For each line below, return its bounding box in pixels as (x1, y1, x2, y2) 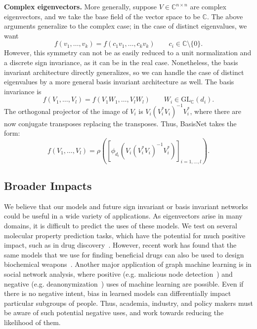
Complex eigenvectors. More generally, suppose (4, 1, 157, 11)
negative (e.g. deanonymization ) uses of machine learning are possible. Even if (4, 278, 244, 289)
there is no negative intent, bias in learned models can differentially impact (4, 288, 231, 298)
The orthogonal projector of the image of (4, 106, 128, 116)
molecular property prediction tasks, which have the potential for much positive (4, 230, 246, 240)
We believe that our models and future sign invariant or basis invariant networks (4, 201, 248, 211)
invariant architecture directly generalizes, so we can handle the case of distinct (4, 67, 244, 77)
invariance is (4, 86, 42, 96)
